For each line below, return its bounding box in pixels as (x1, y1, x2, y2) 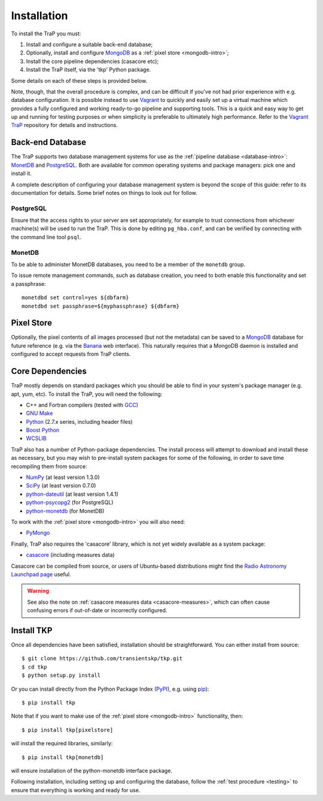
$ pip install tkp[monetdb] (22, 754, 104, 761)
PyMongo (26, 529, 50, 537)
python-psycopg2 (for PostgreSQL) (26, 499, 114, 506)
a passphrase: (11, 280, 46, 287)
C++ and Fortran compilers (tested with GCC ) (26, 401, 139, 408)
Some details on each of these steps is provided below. (11, 77, 148, 84)
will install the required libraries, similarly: (11, 740, 113, 747)
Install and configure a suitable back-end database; (26, 41, 153, 48)
